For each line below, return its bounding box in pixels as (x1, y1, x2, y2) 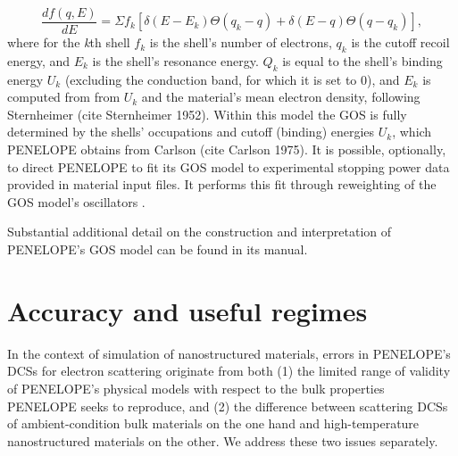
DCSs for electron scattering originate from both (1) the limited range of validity (7, 361, 451, 380)
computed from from (7, 87, 121, 106)
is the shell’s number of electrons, (149, 33, 332, 52)
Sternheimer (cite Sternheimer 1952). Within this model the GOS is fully (7, 104, 407, 123)
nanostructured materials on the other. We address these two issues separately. (7, 431, 438, 450)
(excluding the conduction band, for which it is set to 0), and (64, 70, 400, 88)
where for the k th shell (7, 33, 130, 52)
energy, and (7, 51, 71, 70)
